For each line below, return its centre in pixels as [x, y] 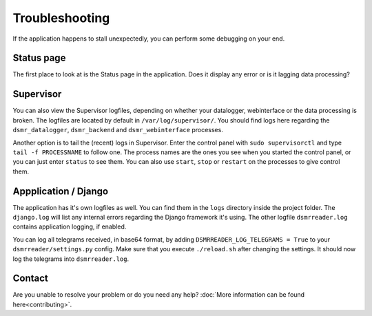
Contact [30, 278]
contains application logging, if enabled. [70, 227]
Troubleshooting [61, 18]
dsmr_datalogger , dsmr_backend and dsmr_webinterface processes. [118, 130]
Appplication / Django [61, 191]
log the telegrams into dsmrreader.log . [71, 259]
